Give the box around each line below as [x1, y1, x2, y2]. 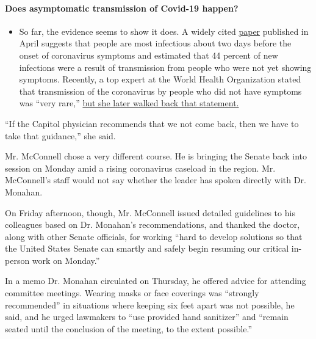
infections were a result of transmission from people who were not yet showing [19, 60, 312, 73]
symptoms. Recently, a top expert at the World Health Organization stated [19, 73, 301, 86]
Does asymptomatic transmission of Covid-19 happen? [5, 1, 239, 14]
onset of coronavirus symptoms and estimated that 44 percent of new [19, 48, 278, 61]
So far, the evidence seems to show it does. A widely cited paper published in [19, 24, 309, 37]
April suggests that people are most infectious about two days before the [19, 37, 292, 49]
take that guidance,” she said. [5, 129, 116, 142]
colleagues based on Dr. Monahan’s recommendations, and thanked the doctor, [5, 218, 300, 231]
